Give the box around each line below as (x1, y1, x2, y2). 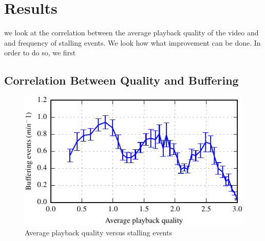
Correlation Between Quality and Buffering (4, 72, 239, 88)
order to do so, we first (4, 47, 76, 58)
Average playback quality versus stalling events (25, 227, 172, 237)
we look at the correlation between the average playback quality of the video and (4, 27, 259, 38)
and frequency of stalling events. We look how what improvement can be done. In (4, 37, 261, 48)
